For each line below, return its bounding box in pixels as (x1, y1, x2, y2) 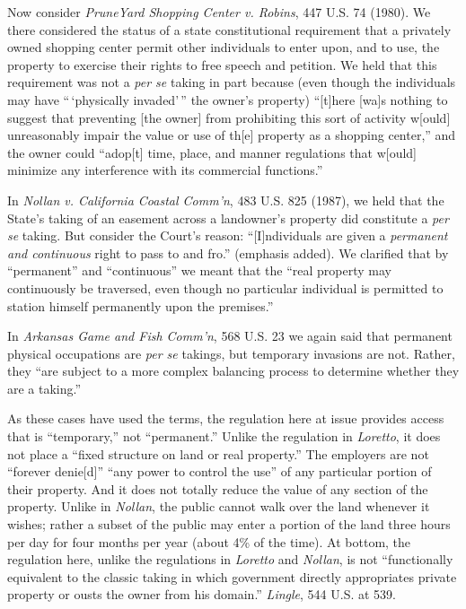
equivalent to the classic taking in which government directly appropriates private (7, 567, 457, 586)
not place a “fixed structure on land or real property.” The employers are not (7, 444, 429, 463)
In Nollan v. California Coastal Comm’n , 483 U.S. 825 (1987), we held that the (7, 190, 444, 209)
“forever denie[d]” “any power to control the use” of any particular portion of (7, 462, 432, 481)
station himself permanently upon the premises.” (7, 296, 274, 315)
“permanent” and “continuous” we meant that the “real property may (7, 261, 391, 280)
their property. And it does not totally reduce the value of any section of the (7, 479, 428, 498)
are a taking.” (7, 378, 82, 397)
